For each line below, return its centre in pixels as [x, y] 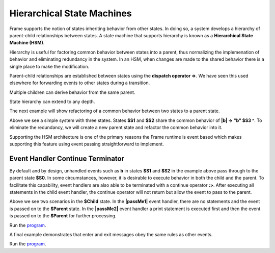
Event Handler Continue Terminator [67, 158]
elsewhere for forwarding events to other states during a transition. [80, 83]
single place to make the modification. [49, 66]
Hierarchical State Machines [71, 13]
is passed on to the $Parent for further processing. [63, 216]
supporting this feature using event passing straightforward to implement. [87, 144]
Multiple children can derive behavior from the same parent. [72, 92]
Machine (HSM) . [27, 43]
